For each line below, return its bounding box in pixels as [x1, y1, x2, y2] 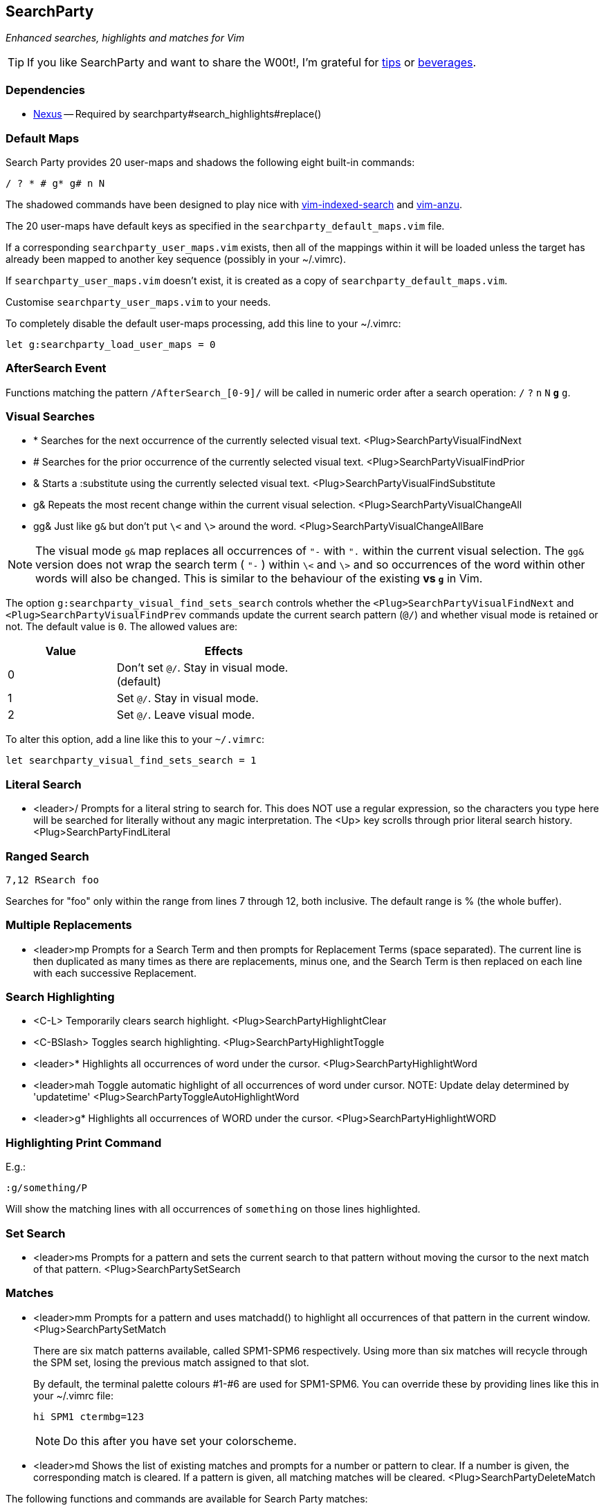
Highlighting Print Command [6, 1135, 162, 1150]
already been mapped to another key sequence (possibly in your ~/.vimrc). [6, 252, 346, 265]
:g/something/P [6, 1182, 88, 1194]
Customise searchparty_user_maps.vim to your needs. [6, 295, 271, 308]
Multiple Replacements [6, 918, 132, 932]
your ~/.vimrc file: [33, 1389, 113, 1401]
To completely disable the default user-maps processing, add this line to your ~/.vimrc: [6, 317, 401, 329]
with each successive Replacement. [33, 966, 196, 979]
